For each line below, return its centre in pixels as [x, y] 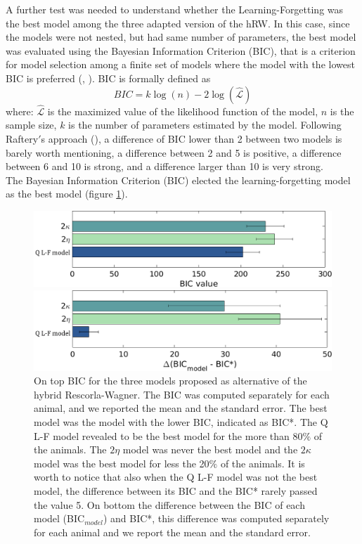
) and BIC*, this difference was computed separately [216, 518]
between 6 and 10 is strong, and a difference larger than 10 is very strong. [165, 166]
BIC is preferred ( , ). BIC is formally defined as [108, 78]
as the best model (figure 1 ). [67, 194]
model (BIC [59, 518]
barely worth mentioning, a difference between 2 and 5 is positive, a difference [174, 152]
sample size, [31, 125]
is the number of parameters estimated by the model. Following [205, 125]
